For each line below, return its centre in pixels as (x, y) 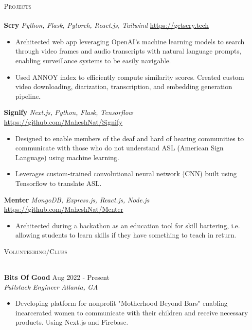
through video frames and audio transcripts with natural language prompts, (128, 51)
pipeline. (28, 96)
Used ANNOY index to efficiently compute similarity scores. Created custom (130, 77)
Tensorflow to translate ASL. (58, 183)
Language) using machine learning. (67, 157)
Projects (18, 6)
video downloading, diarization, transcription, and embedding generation (124, 86)
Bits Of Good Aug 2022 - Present (57, 277)
